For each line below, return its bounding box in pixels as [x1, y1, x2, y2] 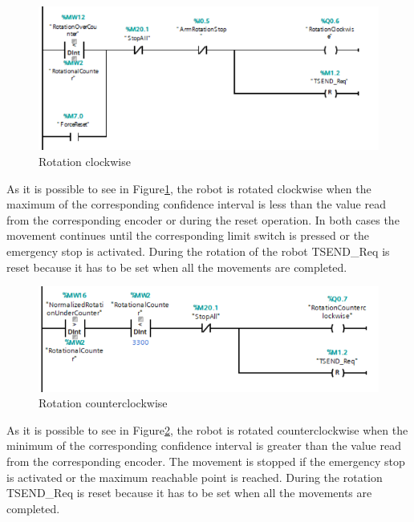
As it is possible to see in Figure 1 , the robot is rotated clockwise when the [6, 180, 371, 196]
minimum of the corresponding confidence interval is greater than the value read [6, 437, 401, 454]
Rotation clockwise [39, 152, 131, 169]
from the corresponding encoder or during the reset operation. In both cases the [6, 211, 400, 228]
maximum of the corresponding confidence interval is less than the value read [6, 196, 386, 212]
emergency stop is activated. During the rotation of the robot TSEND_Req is [6, 242, 390, 259]
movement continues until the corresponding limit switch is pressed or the [6, 227, 370, 244]
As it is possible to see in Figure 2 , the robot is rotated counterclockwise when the [6, 421, 408, 438]
